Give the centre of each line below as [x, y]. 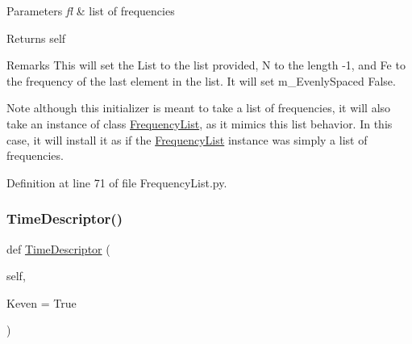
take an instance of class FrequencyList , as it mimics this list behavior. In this [200, 123]
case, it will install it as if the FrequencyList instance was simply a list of [187, 139]
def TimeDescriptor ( [58, 248]
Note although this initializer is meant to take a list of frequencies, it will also [199, 108]
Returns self [36, 38]
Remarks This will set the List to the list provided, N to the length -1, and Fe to [206, 65]
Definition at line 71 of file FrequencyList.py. [117, 182]
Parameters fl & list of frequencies [91, 10]
